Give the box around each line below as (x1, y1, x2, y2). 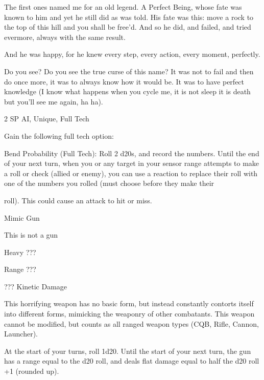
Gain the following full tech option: (4, 130, 114, 141)
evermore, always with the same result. (4, 31, 126, 42)
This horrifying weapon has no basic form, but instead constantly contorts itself (4, 298, 254, 309)
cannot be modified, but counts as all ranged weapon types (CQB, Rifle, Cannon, (4, 318, 259, 329)
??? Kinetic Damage (4, 281, 67, 291)
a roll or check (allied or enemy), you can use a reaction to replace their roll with (4, 167, 258, 178)
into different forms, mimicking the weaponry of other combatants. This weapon (4, 308, 255, 319)
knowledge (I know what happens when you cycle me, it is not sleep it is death (4, 86, 251, 97)
